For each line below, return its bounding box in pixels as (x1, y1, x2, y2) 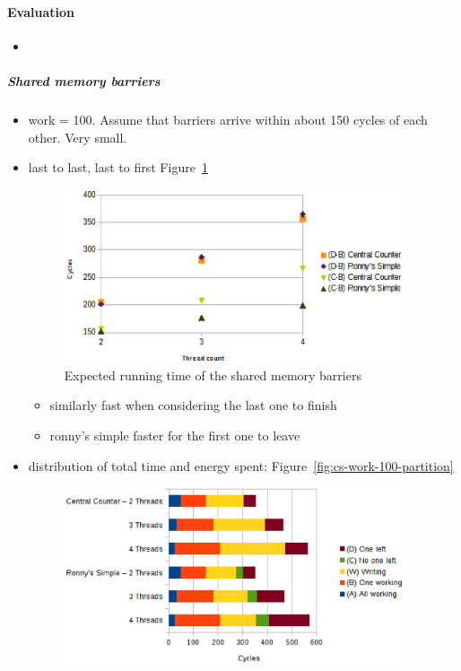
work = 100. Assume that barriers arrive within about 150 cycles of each (28, 109, 428, 128)
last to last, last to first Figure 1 (28, 158, 208, 177)
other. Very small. (28, 127, 127, 146)
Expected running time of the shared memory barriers (64, 365, 361, 384)
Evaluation (7, 2, 74, 21)
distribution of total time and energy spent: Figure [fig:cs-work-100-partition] (28, 456, 454, 475)
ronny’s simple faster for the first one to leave (49, 425, 300, 444)
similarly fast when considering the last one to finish (49, 396, 337, 414)
